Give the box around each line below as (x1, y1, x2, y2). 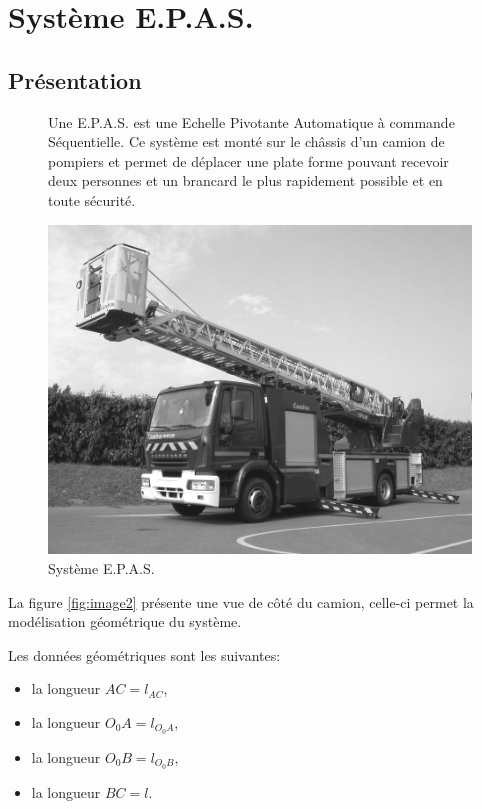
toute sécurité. (48, 189, 136, 210)
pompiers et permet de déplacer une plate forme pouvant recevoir (48, 150, 449, 171)
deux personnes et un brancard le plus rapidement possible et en (48, 170, 443, 191)
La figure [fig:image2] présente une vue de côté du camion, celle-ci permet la (8, 591, 474, 612)
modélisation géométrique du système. (8, 611, 242, 632)
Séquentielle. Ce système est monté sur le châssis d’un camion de (48, 131, 445, 152)
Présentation (8, 64, 142, 95)
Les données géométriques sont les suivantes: (8, 644, 281, 665)
